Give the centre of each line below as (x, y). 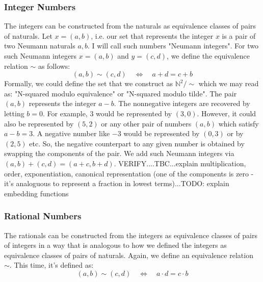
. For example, (65, 113)
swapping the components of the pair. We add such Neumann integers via (119, 153)
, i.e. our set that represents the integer (152, 35)
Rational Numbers (43, 216)
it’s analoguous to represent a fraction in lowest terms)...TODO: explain (117, 183)
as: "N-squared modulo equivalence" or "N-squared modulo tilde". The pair (121, 93)
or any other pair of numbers (146, 123)
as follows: (54, 66)
